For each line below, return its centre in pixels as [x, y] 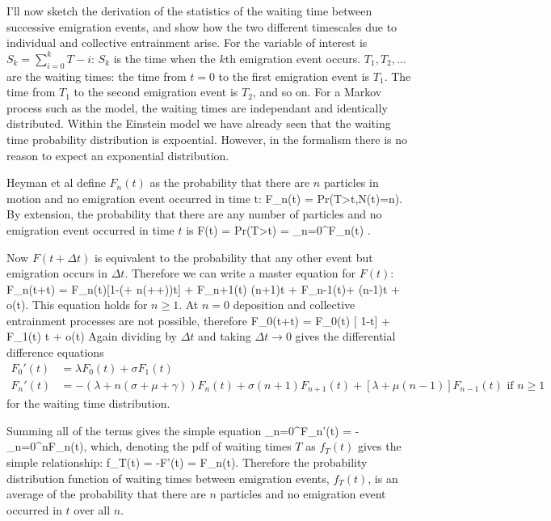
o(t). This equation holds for [77, 305]
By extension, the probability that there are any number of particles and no [194, 214]
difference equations [55, 352]
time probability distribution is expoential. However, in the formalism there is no [207, 139]
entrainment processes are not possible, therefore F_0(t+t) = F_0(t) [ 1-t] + [199, 320]
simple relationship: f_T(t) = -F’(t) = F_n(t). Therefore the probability [187, 462]
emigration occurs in [57, 273]
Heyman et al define [56, 182]
